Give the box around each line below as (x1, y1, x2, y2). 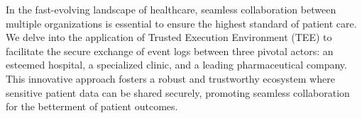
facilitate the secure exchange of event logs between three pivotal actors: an (6, 43, 334, 58)
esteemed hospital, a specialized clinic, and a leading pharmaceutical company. (6, 57, 347, 72)
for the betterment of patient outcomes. (6, 99, 178, 114)
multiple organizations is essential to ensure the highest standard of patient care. (6, 16, 357, 30)
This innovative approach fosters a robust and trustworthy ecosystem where (6, 71, 335, 85)
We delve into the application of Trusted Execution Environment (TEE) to (6, 30, 332, 45)
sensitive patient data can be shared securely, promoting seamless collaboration (6, 85, 350, 100)
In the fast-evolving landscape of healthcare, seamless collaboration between (6, 2, 336, 16)
